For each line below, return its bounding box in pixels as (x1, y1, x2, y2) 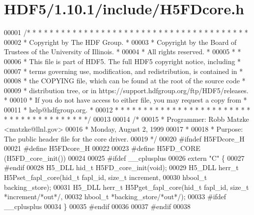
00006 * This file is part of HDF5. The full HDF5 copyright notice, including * (4, 56, 241, 66)
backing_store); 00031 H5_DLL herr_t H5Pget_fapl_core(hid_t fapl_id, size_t (4, 181, 249, 192)
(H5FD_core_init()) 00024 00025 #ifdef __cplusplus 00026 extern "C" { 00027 (4, 152, 245, 163)
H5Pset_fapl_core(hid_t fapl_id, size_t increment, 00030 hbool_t (4, 172, 207, 182)
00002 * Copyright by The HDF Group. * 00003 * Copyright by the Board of (4, 36, 237, 47)
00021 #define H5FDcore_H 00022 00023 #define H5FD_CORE (4, 143, 200, 153)
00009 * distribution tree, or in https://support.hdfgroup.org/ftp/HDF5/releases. (4, 85, 249, 95)
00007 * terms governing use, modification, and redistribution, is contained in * (4, 66, 243, 76)
